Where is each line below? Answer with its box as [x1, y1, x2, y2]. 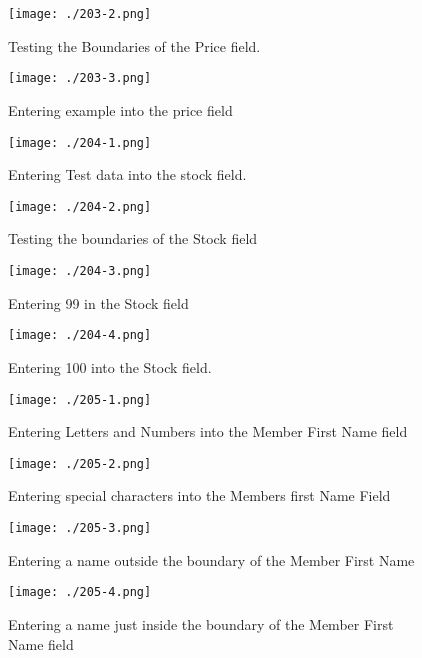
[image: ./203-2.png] [8, 7, 152, 21]
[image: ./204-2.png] [8, 199, 152, 214]
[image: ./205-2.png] [8, 456, 152, 471]
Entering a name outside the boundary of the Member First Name [8, 549, 415, 570]
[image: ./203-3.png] [8, 71, 152, 86]
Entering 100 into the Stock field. [8, 356, 212, 377]
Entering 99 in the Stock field [8, 292, 189, 313]
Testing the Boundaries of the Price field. [8, 35, 261, 56]
